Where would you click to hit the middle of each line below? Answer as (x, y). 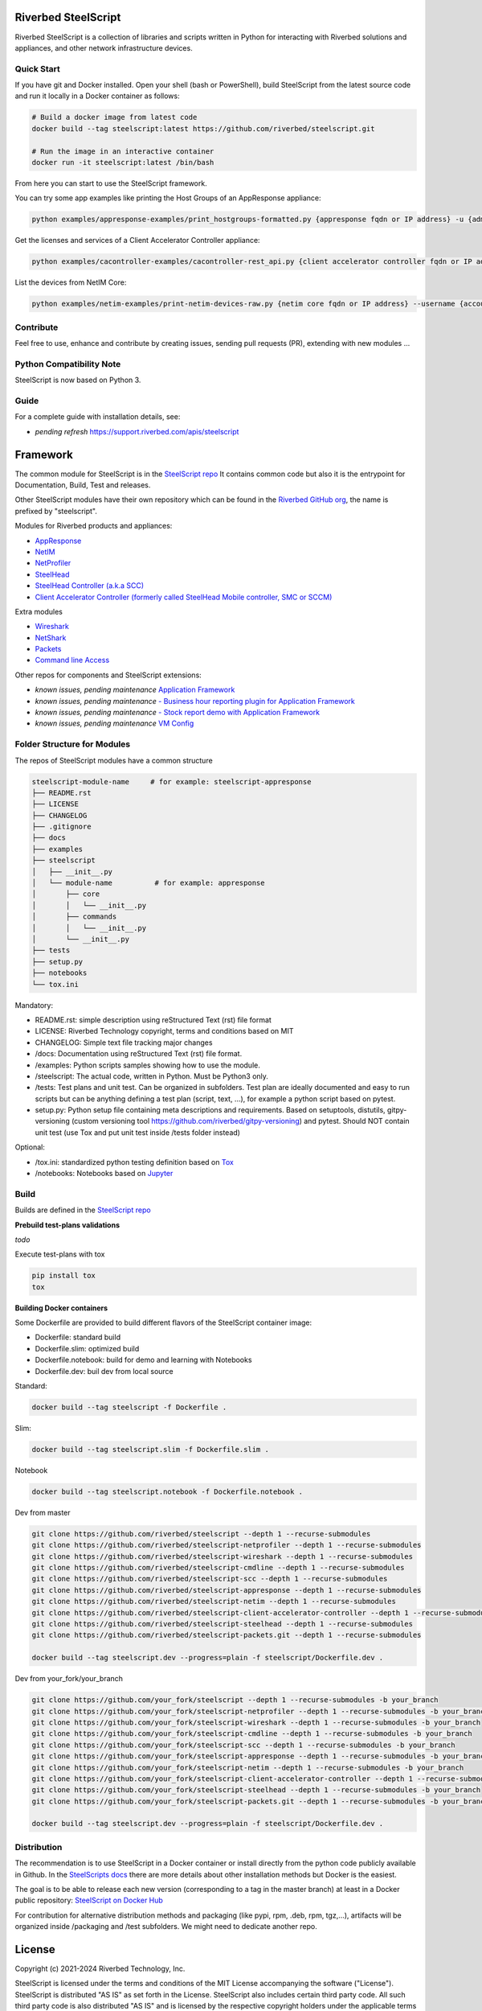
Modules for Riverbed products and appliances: (94, 526)
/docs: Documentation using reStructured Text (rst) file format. (139, 1054)
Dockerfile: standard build (78, 1337)
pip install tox (64, 1276)
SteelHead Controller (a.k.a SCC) (90, 586)
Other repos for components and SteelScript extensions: (108, 675)
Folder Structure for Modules (73, 744)
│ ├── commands (74, 917)
